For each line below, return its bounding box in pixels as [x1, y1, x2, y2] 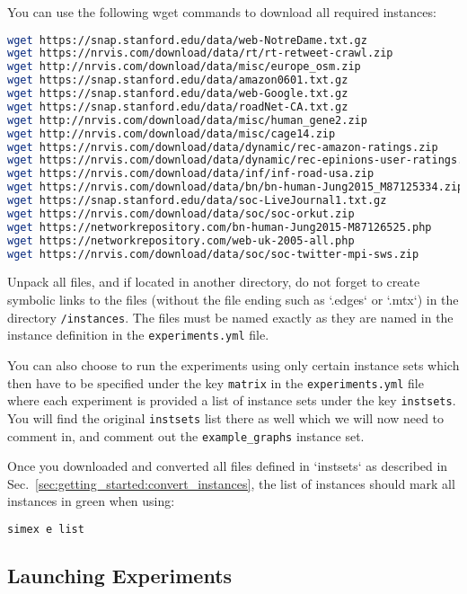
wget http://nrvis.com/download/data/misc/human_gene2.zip [7, 113, 367, 127]
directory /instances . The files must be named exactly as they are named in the [7, 307, 454, 326]
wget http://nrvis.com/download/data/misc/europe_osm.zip [7, 60, 361, 74]
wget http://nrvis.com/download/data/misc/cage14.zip [7, 127, 336, 140]
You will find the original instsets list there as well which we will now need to [7, 408, 445, 427]
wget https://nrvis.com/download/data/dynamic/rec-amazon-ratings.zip [7, 140, 438, 154]
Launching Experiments [7, 562, 233, 590]
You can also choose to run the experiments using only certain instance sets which [7, 355, 460, 374]
